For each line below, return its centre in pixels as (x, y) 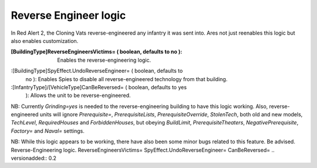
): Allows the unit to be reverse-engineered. (78, 95)
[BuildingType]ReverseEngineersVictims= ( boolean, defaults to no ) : (97, 52)
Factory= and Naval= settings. (48, 131)
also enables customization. (45, 41)
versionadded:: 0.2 (34, 158)
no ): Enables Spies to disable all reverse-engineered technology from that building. (127, 79)
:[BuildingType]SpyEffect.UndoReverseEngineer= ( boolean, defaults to (97, 71)
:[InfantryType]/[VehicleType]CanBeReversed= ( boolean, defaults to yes (99, 87)
